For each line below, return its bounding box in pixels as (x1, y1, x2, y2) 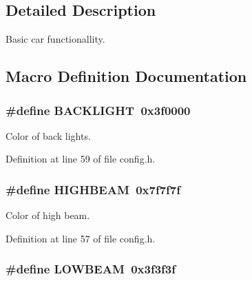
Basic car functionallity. (6, 32, 105, 46)
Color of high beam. (6, 208, 90, 222)
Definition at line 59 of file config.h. (6, 152, 156, 166)
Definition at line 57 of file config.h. (6, 231, 156, 245)
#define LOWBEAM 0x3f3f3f (6, 260, 176, 278)
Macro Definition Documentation (6, 65, 247, 87)
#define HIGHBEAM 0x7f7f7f (6, 180, 180, 198)
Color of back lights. (6, 128, 91, 143)
